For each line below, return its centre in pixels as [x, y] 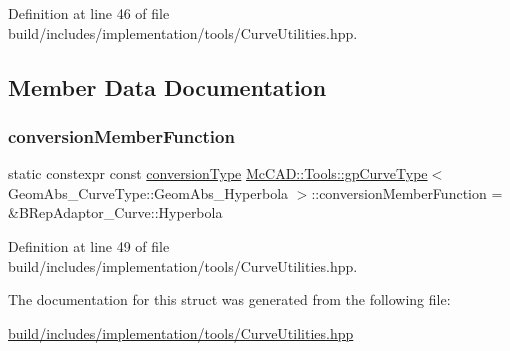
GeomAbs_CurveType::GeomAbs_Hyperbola [148, 192]
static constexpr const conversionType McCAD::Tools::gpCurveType [218, 173]
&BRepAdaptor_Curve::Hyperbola [115, 212]
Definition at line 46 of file [89, 13]
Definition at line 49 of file [89, 245]
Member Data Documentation [167, 86]
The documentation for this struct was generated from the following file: [229, 299]
